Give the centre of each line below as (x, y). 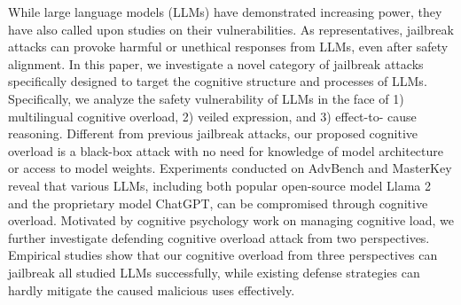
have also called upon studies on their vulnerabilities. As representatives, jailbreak (231, 29)
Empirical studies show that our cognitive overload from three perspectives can (223, 255)
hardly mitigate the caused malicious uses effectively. (152, 289)
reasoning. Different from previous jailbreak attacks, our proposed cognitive (213, 133)
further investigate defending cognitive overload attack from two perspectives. (219, 237)
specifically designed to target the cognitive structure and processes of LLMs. (218, 81)
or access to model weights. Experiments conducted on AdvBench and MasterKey (230, 168)
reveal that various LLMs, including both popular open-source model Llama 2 (220, 185)
